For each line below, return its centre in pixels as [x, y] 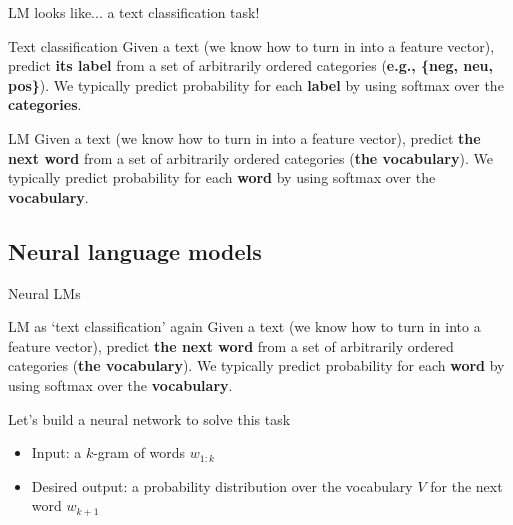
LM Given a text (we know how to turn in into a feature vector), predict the [244, 137]
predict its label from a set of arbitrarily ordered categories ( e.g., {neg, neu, [251, 65]
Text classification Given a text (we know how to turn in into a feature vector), [251, 45]
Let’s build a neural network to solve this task [149, 418]
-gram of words [139, 452]
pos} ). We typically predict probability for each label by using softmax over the [256, 84]
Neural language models [135, 250]
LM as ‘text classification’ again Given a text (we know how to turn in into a [244, 326]
